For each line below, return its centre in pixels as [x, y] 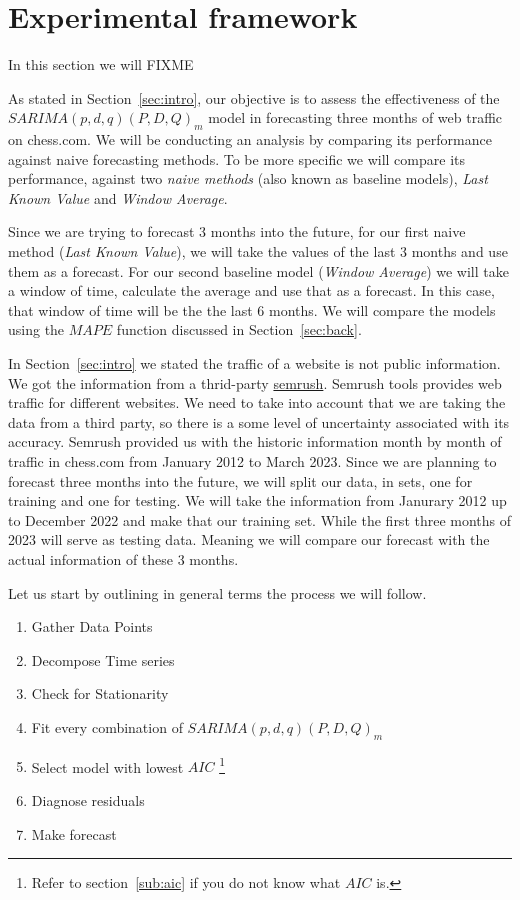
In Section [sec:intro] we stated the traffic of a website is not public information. [254, 363]
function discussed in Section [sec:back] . [239, 329]
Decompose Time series [103, 659]
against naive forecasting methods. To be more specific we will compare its [237, 158]
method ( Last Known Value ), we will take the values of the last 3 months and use [258, 251]
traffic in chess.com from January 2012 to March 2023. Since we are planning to [252, 461]
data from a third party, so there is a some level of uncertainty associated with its [259, 421]
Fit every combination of [107, 726]
